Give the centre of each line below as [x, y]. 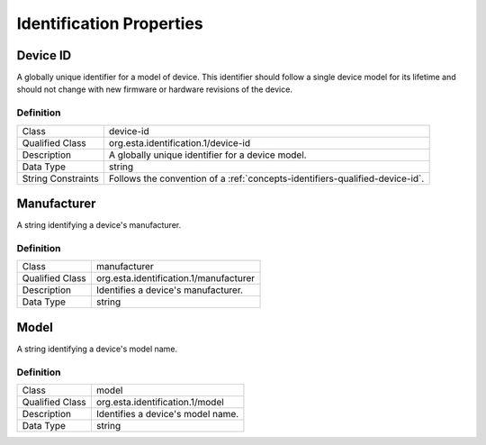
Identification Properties [110, 23]
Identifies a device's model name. [167, 413]
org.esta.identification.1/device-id [180, 142]
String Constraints [60, 178]
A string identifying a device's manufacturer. [99, 225]
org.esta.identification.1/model [160, 402]
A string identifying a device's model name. [97, 349]
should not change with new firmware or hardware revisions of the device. [154, 89]
